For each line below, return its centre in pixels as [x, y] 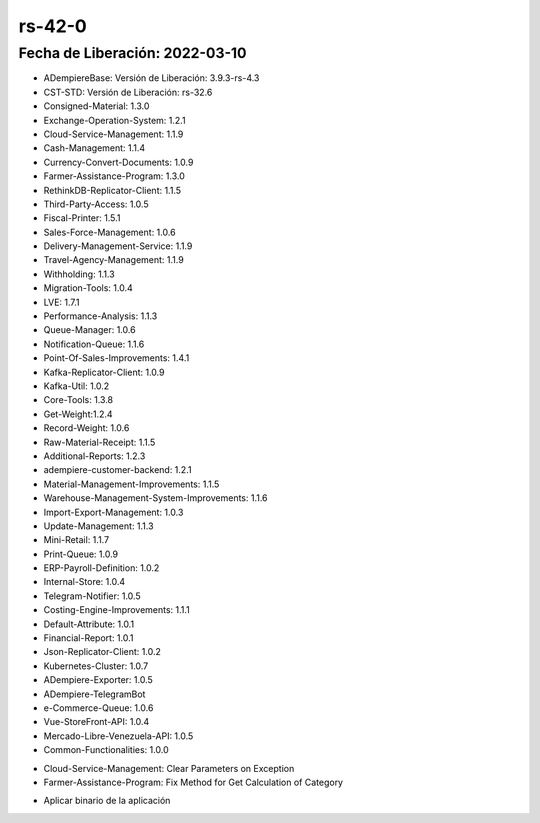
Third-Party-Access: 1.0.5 [96, 204]
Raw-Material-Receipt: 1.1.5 [99, 442]
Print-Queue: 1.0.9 [81, 554]
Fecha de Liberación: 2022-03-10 [132, 53]
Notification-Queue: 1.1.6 [94, 344]
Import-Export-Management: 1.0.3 [113, 512]
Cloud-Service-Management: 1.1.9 [113, 134]
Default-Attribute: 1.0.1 [89, 624]
